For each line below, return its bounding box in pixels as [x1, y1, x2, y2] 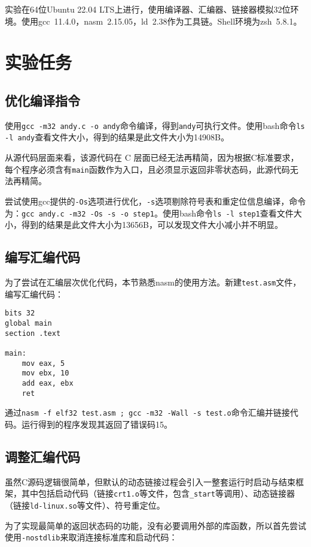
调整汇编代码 [5, 447, 80, 465]
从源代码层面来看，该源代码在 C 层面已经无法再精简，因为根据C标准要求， [5, 151, 299, 164]
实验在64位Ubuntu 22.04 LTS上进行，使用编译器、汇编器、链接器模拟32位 [5, 3, 291, 15]
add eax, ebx [22, 378, 74, 387]
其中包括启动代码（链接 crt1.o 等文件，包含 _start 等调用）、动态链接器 [21, 487, 295, 500]
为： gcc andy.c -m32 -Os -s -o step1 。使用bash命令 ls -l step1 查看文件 [5, 206, 294, 219]
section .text [5, 329, 61, 338]
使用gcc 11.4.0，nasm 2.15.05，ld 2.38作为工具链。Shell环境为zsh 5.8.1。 [21, 14, 302, 27]
